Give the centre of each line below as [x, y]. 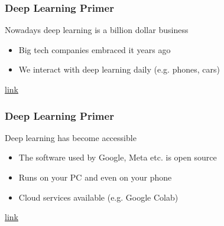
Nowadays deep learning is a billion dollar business [97, 30]
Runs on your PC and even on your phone [95, 177]
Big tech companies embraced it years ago [95, 49]
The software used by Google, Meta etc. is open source [118, 157]
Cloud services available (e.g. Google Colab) [98, 197]
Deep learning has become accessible [71, 137]
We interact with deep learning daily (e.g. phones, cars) [119, 69]
